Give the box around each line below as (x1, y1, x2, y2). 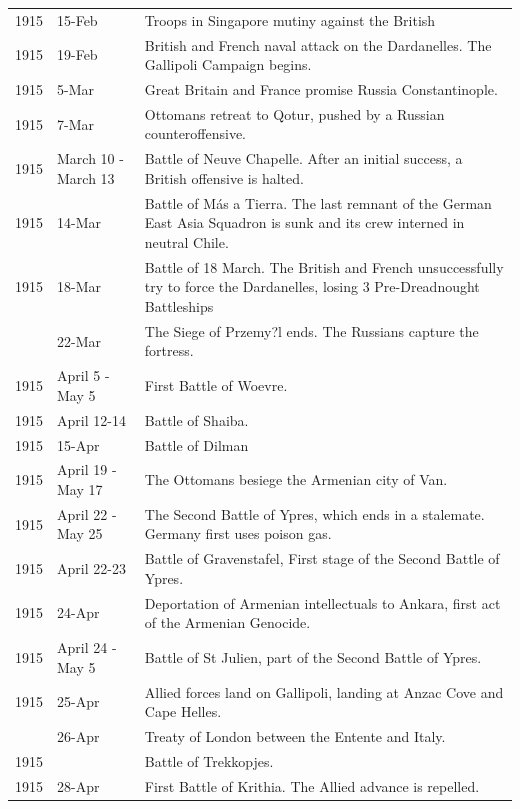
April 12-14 (57, 409, 126, 430)
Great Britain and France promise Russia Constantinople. (144, 79, 498, 100)
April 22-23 (57, 558, 126, 579)
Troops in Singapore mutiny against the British (144, 9, 436, 30)
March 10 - (57, 148, 124, 169)
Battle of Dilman (144, 434, 249, 455)
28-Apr (57, 775, 100, 796)
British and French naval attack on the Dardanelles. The (144, 34, 492, 55)
